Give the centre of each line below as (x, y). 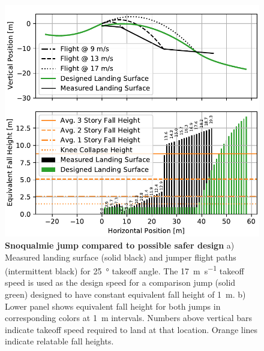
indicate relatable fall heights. (59, 341)
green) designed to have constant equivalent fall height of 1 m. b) (125, 294)
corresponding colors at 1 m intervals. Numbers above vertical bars (129, 318)
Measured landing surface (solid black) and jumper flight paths (121, 257)
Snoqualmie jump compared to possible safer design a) (120, 245)
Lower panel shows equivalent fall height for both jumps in (113, 306)
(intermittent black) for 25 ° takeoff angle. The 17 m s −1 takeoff (124, 270)
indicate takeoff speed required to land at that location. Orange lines (131, 329)
